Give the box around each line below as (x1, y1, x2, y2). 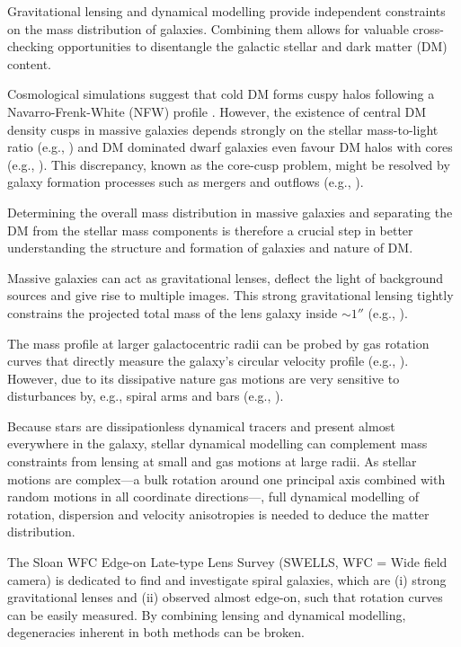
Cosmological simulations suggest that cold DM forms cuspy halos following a (7, 84, 435, 103)
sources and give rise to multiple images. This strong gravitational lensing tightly (7, 286, 454, 305)
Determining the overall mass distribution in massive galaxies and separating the (7, 202, 453, 221)
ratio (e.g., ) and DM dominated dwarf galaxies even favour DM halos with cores (7, 137, 453, 156)
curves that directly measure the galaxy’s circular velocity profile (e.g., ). (7, 351, 409, 370)
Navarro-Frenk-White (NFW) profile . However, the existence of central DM (7, 102, 426, 120)
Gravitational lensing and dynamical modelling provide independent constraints (7, 2, 446, 20)
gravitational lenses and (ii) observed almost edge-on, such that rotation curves (7, 588, 443, 607)
